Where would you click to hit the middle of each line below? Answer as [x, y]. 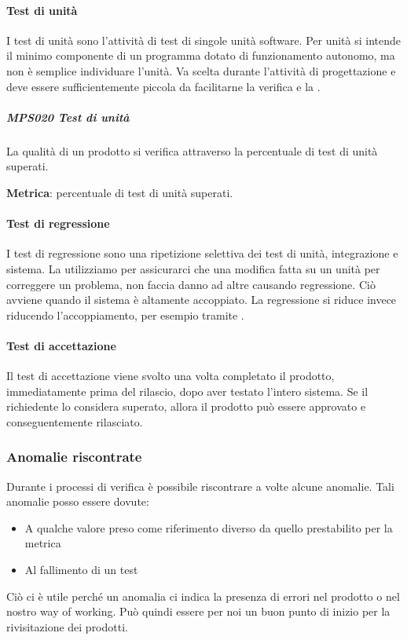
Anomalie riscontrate [74, 457]
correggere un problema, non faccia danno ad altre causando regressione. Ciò [191, 284]
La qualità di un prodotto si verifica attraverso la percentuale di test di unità [192, 150]
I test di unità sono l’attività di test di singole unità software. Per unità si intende [204, 40]
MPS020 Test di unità [68, 117]
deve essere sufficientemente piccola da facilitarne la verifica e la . [163, 86]
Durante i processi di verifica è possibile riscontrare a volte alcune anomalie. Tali [200, 486]
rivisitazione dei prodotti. [67, 626]
